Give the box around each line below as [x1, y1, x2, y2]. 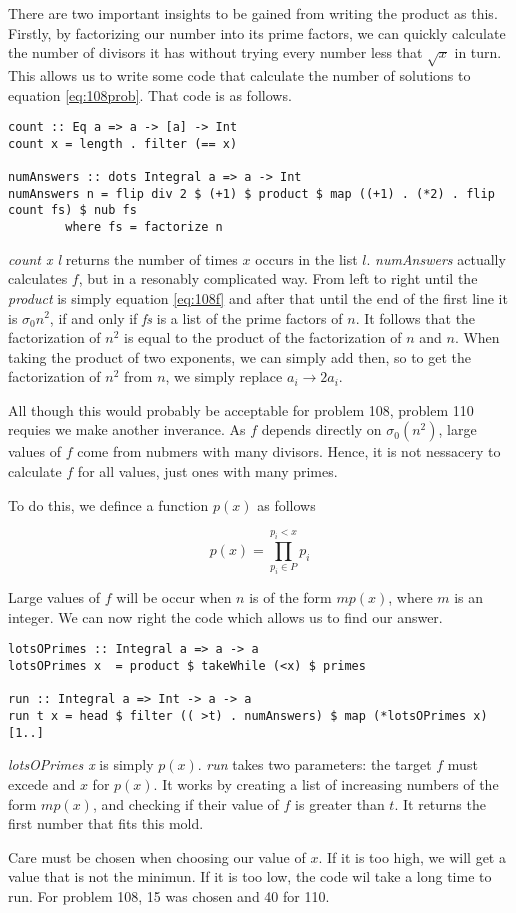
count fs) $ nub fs [8, 203, 137, 218]
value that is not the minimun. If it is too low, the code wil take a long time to [8, 866, 492, 887]
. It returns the [394, 793, 486, 814]
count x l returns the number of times [8, 248, 238, 269]
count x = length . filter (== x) [8, 136, 238, 151]
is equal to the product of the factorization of [124, 327, 402, 348]
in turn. [454, 42, 502, 63]
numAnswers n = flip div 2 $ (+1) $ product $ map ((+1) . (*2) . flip [8, 186, 495, 201]
